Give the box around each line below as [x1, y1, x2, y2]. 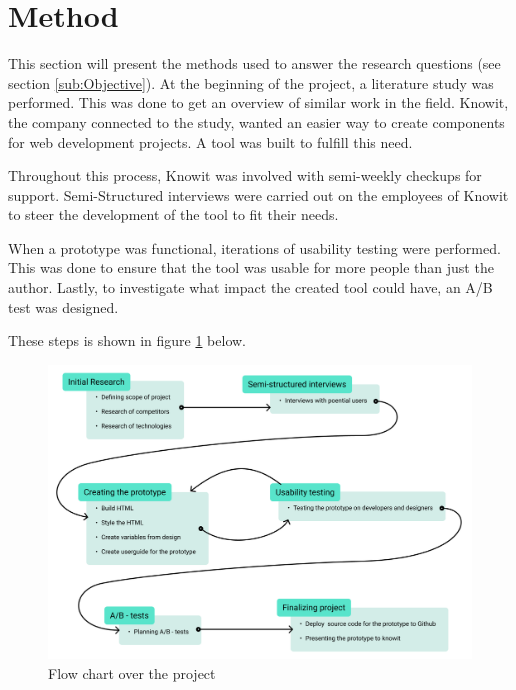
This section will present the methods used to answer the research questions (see [8, 53, 501, 74]
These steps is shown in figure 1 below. [8, 330, 247, 351]
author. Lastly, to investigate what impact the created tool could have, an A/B [8, 277, 493, 298]
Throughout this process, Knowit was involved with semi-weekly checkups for [8, 165, 482, 186]
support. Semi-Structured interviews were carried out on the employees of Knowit [8, 184, 509, 205]
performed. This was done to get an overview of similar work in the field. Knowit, [8, 92, 509, 113]
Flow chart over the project [48, 662, 216, 683]
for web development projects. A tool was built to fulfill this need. [8, 131, 413, 152]
